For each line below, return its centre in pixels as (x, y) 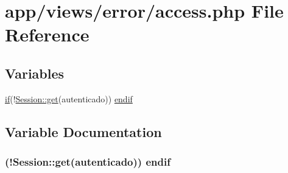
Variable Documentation (83, 131)
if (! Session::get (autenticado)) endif (69, 98)
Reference (47, 34)
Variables (35, 73)
